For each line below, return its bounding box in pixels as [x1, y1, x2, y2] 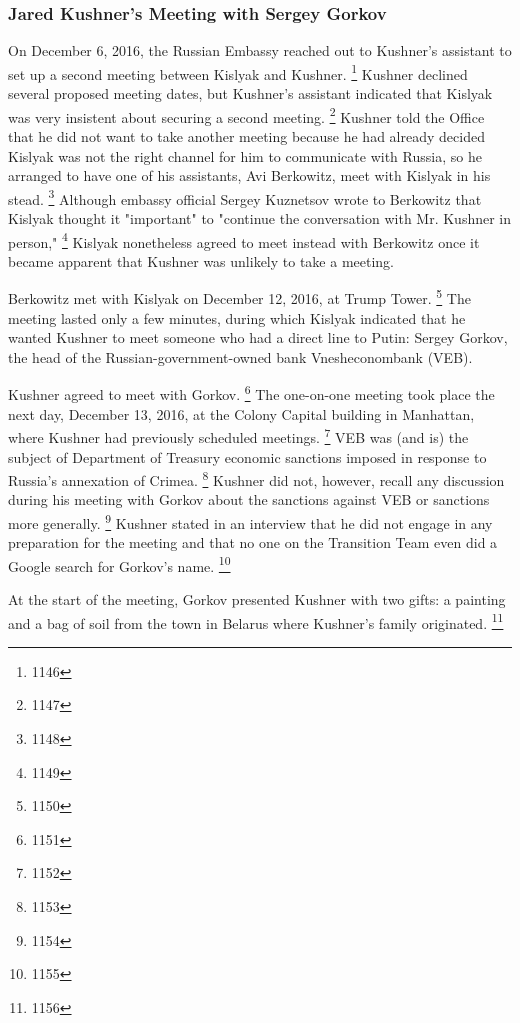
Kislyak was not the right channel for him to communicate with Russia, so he [8, 145, 482, 166]
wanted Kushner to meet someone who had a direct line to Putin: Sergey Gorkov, [8, 327, 508, 348]
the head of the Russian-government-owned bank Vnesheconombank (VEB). [8, 346, 473, 367]
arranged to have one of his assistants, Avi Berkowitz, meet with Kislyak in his [8, 165, 491, 186]
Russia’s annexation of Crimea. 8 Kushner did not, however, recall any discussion [8, 467, 505, 490]
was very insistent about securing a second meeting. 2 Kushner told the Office [8, 103, 485, 127]
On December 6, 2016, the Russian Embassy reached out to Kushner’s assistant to [8, 40, 512, 61]
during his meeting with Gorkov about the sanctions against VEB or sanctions [8, 489, 490, 510]
